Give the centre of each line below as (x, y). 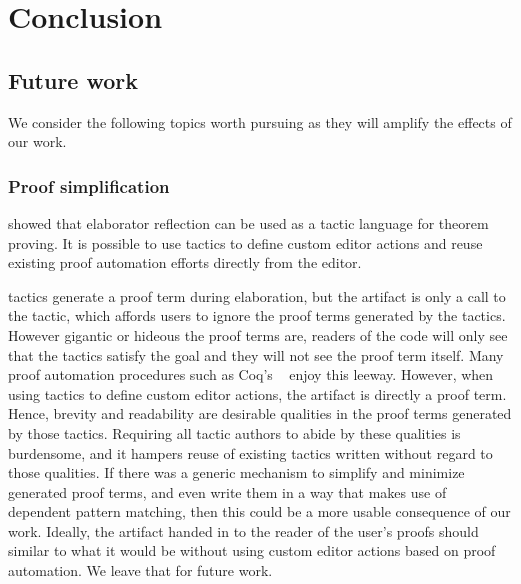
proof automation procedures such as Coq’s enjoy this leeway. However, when (251, 374)
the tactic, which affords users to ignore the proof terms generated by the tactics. (257, 315)
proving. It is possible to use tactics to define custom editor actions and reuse (245, 242)
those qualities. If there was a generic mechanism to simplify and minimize (236, 472)
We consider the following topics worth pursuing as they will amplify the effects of (260, 121)
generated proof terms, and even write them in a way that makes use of (227, 491)
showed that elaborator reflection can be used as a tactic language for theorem (248, 222)
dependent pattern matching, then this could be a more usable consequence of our (259, 511)
